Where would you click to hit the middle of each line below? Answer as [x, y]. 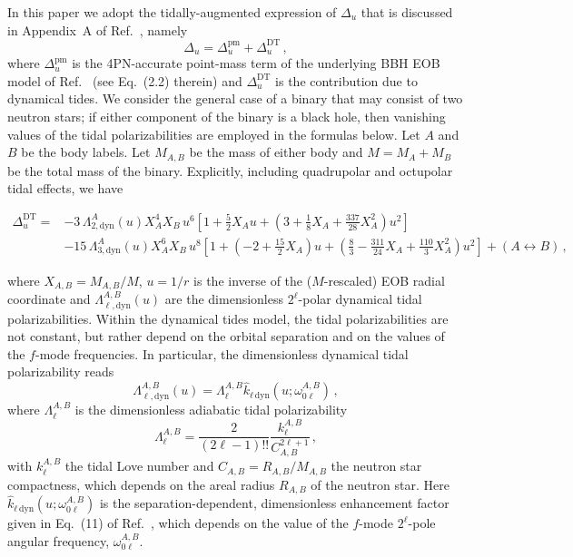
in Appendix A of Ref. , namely [98, 29]
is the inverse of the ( [253, 280]
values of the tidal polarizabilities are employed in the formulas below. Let [214, 134]
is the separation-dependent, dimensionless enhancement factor [274, 503]
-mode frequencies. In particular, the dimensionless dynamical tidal [222, 353]
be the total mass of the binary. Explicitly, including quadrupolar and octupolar [230, 170]
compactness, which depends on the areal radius [141, 484]
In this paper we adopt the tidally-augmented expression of [172, 12]
